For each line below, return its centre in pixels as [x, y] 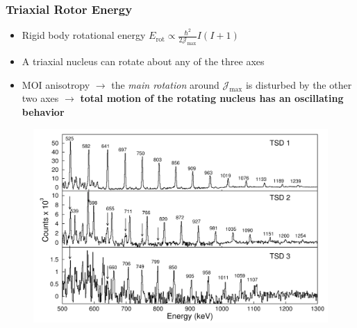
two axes [40, 98]
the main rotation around [165, 84]
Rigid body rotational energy [84, 35]
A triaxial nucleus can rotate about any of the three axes [143, 61]
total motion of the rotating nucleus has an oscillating [212, 98]
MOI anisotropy [56, 84]
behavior [43, 112]
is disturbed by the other [299, 84]
